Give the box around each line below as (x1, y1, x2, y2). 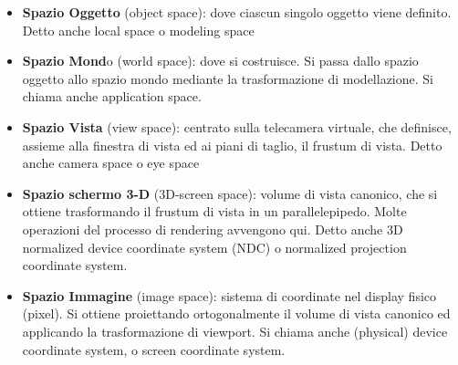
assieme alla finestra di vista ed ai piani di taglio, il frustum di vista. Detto (22, 135, 442, 154)
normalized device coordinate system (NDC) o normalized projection (22, 237, 407, 256)
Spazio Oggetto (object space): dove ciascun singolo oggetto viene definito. (22, 3, 452, 21)
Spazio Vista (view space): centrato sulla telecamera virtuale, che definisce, (22, 117, 452, 136)
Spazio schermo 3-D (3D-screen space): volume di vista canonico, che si (22, 183, 438, 203)
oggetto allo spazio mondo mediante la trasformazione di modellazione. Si (22, 68, 433, 88)
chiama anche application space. (22, 87, 202, 106)
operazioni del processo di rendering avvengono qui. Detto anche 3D (22, 219, 403, 238)
